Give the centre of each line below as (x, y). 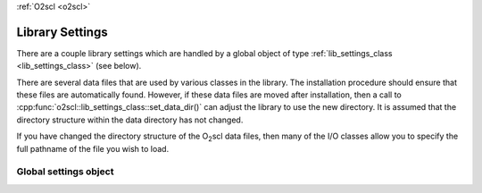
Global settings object (65, 172)
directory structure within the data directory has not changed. (130, 120)
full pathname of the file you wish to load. (93, 148)
